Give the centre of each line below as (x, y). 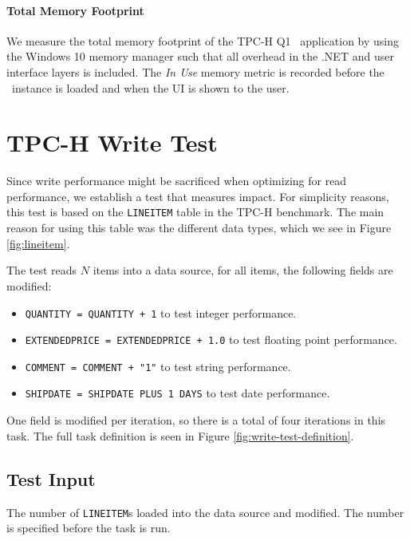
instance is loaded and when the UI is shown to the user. (150, 87)
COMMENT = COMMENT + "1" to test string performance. (158, 366)
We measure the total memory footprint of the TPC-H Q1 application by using (203, 40)
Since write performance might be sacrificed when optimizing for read (177, 181)
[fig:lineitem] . (38, 243)
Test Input (51, 478)
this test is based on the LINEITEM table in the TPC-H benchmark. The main (195, 212)
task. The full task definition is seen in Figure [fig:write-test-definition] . (180, 435)
